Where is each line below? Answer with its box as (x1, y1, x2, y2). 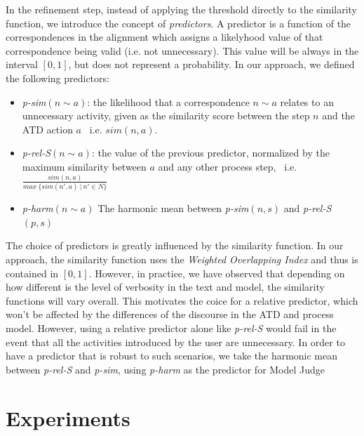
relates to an (280, 94, 334, 109)
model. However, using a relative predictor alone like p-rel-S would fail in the (6, 320, 337, 335)
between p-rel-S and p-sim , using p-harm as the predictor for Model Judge (6, 362, 325, 376)
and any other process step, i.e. (158, 159, 297, 173)
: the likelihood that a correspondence (87, 94, 250, 109)
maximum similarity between (22, 159, 147, 173)
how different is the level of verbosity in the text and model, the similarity (6, 279, 325, 294)
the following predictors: (6, 70, 109, 85)
